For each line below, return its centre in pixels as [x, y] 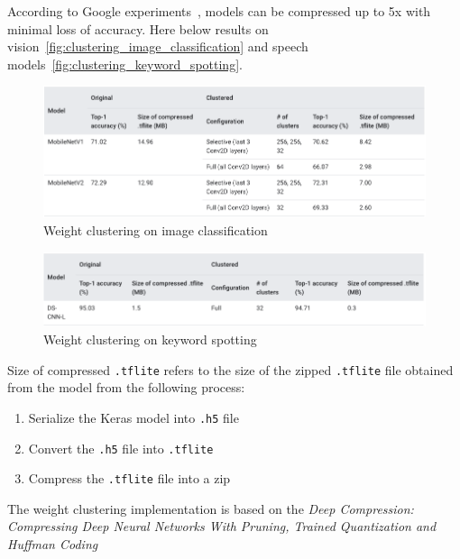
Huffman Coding [53, 544]
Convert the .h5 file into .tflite [121, 448]
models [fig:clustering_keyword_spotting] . [125, 64]
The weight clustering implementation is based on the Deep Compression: [211, 508]
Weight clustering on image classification [156, 230]
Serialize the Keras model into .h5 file [133, 417]
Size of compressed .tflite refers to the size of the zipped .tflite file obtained [230, 369]
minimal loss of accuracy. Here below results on [138, 28]
